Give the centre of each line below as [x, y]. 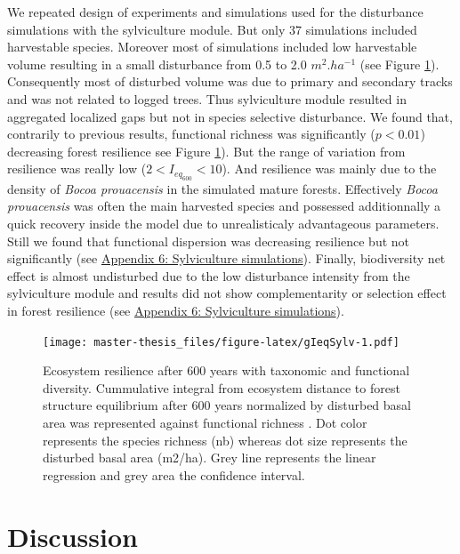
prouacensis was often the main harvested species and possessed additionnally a [224, 206]
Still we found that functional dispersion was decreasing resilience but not [209, 241]
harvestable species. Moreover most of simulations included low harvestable [212, 47]
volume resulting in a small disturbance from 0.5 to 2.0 [157, 64]
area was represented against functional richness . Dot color [205, 422]
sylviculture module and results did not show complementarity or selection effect [227, 293]
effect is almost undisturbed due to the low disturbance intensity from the [209, 275]
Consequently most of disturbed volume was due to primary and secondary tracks [230, 81]
